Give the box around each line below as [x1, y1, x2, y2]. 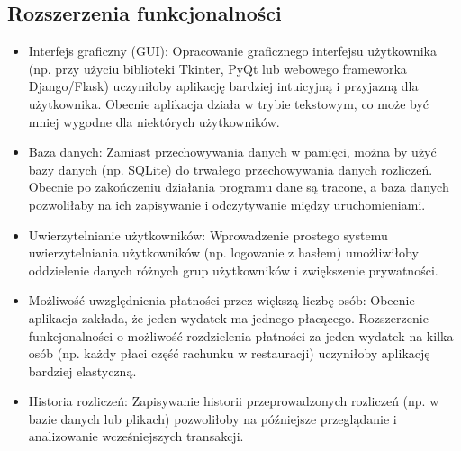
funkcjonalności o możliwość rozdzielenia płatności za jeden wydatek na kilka [28, 326, 454, 345]
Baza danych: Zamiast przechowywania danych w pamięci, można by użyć [28, 142, 437, 161]
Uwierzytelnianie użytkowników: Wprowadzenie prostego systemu [28, 225, 388, 244]
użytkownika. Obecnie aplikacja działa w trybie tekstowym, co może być [28, 94, 429, 113]
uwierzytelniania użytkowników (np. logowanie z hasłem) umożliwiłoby [28, 243, 419, 262]
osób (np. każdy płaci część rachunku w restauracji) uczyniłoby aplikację [28, 344, 430, 363]
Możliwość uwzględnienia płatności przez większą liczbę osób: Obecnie [28, 291, 415, 310]
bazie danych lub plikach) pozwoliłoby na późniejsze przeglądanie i [28, 409, 397, 428]
